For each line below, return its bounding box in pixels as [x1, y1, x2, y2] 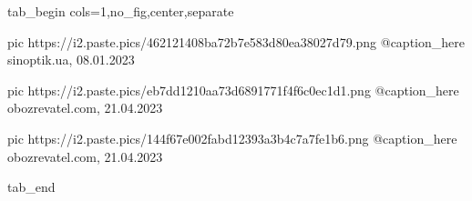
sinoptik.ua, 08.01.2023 [7, 50, 135, 69]
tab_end [7, 177, 56, 196]
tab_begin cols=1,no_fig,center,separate [7, 2, 234, 20]
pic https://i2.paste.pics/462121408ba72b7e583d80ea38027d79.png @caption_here [7, 32, 465, 51]
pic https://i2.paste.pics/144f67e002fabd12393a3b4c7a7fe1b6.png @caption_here [7, 128, 457, 147]
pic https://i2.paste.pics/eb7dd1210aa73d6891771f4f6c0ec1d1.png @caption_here [7, 80, 459, 99]
